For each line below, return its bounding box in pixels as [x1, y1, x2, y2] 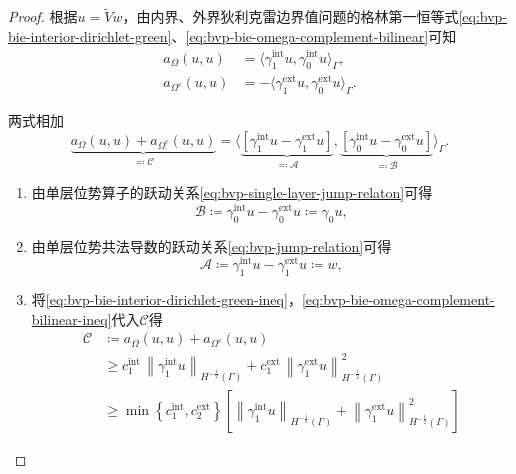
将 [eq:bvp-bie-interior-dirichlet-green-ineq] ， [31, 289, 302, 310]
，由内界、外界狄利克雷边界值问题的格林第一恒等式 [122, 6, 459, 27]
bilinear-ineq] [31, 308, 112, 329]
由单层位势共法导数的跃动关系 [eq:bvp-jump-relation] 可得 [31, 235, 392, 256]
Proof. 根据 [8, 6, 78, 27]
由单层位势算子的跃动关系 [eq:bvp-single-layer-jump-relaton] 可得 [31, 182, 433, 203]
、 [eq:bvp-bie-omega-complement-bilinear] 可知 [171, 25, 457, 46]
